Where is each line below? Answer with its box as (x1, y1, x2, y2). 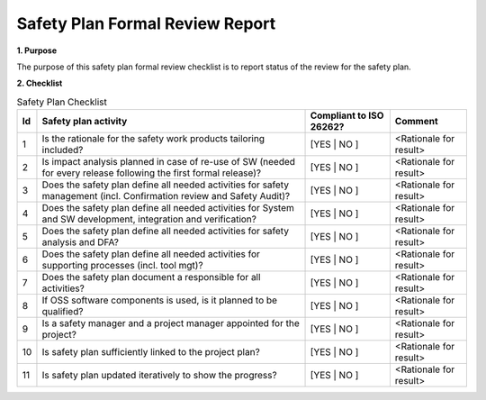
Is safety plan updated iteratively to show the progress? (41, 369, 278, 382)
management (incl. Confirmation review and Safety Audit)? (41, 190, 291, 203)
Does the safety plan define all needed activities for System (41, 202, 294, 214)
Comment (394, 115, 438, 128)
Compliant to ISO (310, 109, 384, 122)
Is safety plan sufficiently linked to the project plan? (41, 346, 260, 359)
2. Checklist (16, 77, 63, 89)
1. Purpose (16, 45, 58, 56)
